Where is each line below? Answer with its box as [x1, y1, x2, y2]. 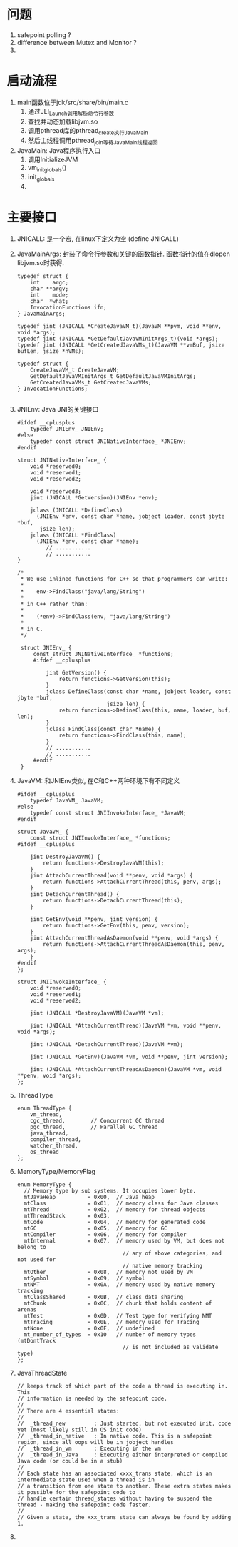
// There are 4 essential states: [16, 1407, 120, 1415]
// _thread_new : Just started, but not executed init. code [16, 1420, 232, 1427]
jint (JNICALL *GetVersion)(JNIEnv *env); [30, 494, 158, 501]
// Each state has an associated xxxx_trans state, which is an [16, 1470, 212, 1477]
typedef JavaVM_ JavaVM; [30, 797, 104, 804]
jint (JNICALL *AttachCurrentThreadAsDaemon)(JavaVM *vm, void [30, 1065, 222, 1073]
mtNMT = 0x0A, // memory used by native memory [24, 1280, 215, 1288]
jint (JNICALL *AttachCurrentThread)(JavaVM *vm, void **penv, [30, 1022, 222, 1029]
